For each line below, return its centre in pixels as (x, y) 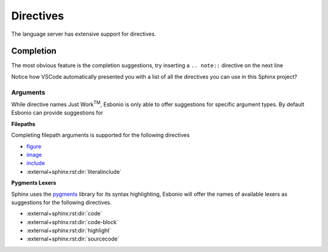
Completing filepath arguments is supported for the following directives (101, 135)
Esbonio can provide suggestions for (57, 113)
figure (34, 146)
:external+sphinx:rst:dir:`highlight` (69, 231)
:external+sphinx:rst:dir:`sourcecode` (73, 239)
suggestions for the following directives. (61, 202)
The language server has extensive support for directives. (84, 34)
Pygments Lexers (34, 183)
